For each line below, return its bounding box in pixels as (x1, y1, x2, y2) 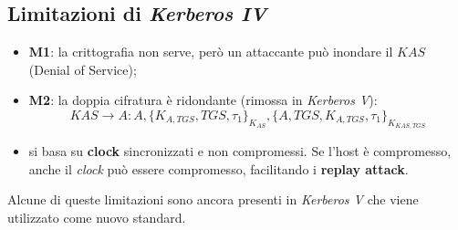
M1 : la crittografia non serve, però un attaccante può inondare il (28, 42, 393, 61)
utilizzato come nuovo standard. (7, 207, 186, 226)
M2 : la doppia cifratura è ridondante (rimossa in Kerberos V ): (28, 90, 378, 110)
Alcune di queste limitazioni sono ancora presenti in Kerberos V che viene (7, 190, 419, 209)
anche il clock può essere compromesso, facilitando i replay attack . (28, 159, 409, 178)
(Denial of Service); (28, 59, 137, 78)
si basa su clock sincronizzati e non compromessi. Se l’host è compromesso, (28, 141, 452, 161)
